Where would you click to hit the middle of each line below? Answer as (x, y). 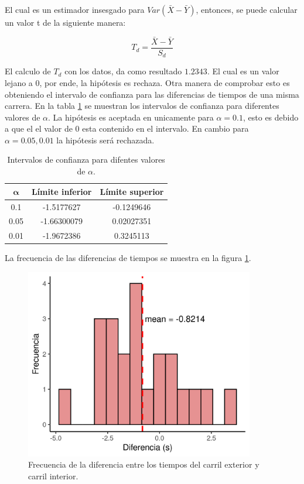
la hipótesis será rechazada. (105, 140)
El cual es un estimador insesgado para (75, 9)
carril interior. (53, 476)
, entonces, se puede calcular (247, 9)
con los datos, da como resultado (123, 71)
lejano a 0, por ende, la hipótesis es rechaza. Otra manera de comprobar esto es (147, 82)
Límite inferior (62, 191)
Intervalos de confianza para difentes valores (86, 159)
